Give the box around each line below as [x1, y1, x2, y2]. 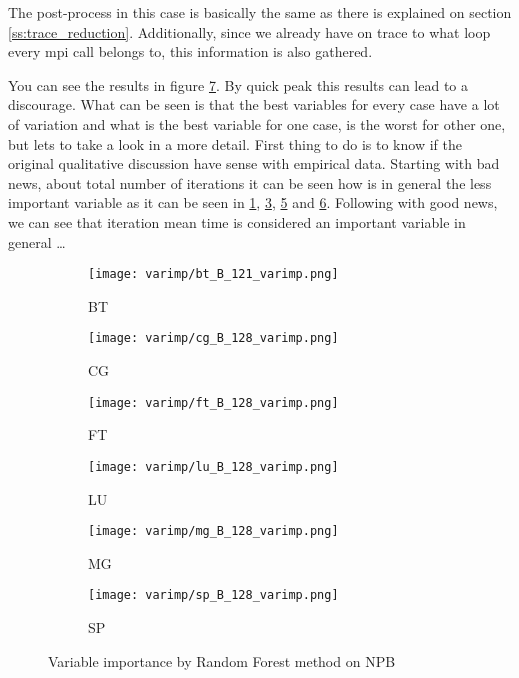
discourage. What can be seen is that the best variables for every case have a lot [8, 94, 500, 115]
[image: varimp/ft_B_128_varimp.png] [88, 395, 339, 410]
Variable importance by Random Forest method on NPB [48, 650, 396, 671]
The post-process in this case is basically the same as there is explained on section [8, 2, 512, 22]
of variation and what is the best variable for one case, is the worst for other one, [8, 113, 506, 134]
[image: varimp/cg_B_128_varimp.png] [88, 331, 339, 346]
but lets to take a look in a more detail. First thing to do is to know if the [8, 133, 462, 154]
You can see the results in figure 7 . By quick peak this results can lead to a [8, 74, 469, 95]
